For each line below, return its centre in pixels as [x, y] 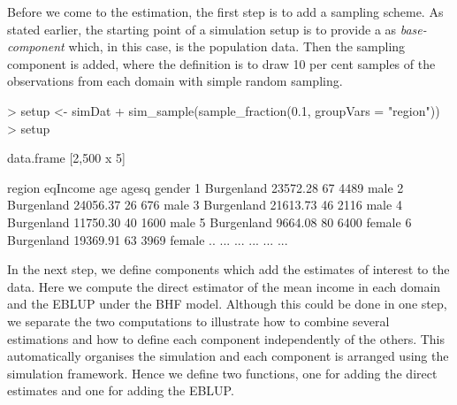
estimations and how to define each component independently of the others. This [226, 338]
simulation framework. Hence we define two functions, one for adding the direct [222, 373]
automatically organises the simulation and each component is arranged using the [228, 356]
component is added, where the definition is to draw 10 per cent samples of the [221, 63]
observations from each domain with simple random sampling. [175, 81]
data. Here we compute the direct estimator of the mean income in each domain [224, 286]
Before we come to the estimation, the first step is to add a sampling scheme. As [225, 11]
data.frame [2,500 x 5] [66, 158]
